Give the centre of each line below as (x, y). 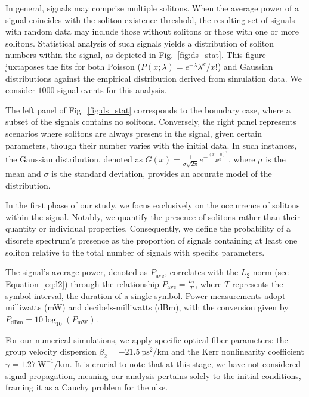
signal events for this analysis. (112, 90)
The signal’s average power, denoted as (77, 272)
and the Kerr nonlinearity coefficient (238, 351)
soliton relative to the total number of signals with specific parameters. (135, 252)
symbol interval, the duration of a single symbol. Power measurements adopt (146, 295)
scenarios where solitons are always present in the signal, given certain (134, 133)
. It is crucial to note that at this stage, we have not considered (185, 363)
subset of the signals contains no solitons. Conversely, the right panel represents (151, 121)
